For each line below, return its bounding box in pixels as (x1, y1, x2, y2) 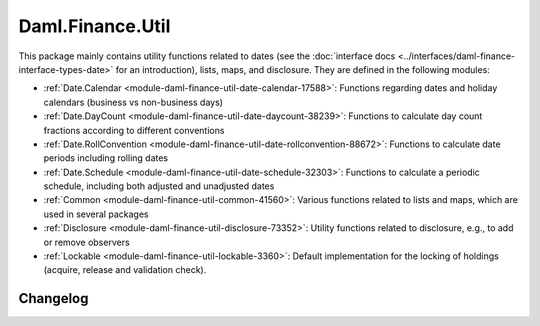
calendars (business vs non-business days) (43, 96, 224, 108)
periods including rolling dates (43, 152, 169, 164)
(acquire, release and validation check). (43, 264, 207, 276)
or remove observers (43, 236, 130, 248)
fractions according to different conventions (43, 124, 225, 136)
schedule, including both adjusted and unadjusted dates (43, 180, 275, 192)
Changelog (18, 290, 89, 307)
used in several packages (43, 208, 149, 220)
